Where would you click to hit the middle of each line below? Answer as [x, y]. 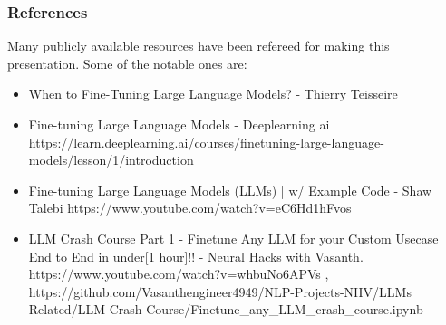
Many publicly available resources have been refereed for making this [199, 46]
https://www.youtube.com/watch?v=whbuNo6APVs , [179, 274]
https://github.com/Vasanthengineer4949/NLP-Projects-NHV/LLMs [220, 291]
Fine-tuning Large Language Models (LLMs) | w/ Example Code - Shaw [230, 190]
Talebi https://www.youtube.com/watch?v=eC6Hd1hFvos [190, 208]
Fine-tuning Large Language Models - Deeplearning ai [179, 124]
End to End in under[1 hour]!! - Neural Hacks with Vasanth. [196, 256]
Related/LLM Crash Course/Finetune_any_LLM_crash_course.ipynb [226, 309]
